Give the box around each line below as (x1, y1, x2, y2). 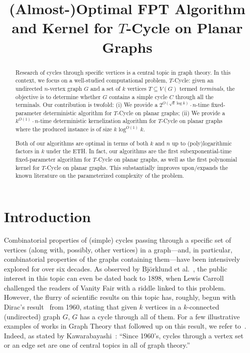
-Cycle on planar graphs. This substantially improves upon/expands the (45, 163, 228, 171)
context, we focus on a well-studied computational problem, (15, 76, 167, 84)
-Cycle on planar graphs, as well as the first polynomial (96, 155, 237, 163)
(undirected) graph (4, 311, 61, 321)
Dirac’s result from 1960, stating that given (4, 302, 137, 312)
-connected (187, 302, 219, 312)
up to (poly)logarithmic (172, 139, 232, 147)
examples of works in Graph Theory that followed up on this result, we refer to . (4, 321, 247, 331)
